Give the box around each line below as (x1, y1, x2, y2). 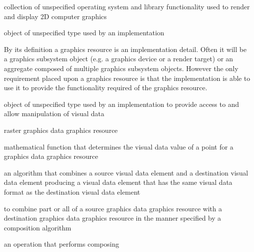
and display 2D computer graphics (4, 11, 107, 21)
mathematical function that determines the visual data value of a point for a (4, 141, 233, 151)
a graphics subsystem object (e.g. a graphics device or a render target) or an (4, 53, 233, 64)
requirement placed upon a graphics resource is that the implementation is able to (4, 73, 250, 83)
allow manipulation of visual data (4, 108, 105, 119)
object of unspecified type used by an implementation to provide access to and (4, 99, 239, 109)
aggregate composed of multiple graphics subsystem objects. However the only (4, 63, 238, 73)
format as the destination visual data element (4, 186, 140, 197)
